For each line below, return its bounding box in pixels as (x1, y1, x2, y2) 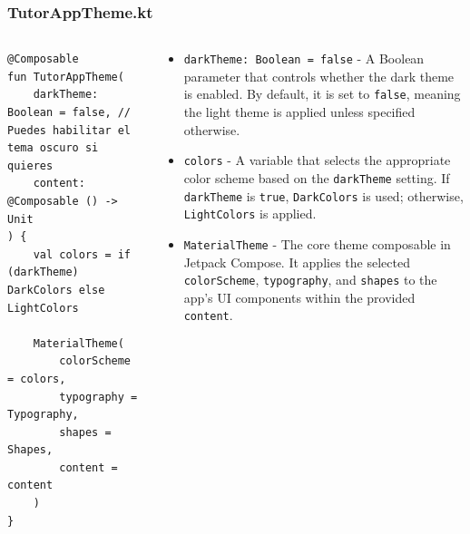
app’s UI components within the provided (183, 287, 416, 306)
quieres (7, 159, 54, 172)
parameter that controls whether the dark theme (183, 66, 455, 85)
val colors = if (33, 248, 132, 261)
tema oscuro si (7, 141, 99, 155)
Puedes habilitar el (7, 123, 132, 137)
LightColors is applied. (183, 204, 317, 223)
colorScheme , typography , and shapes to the (183, 270, 437, 289)
